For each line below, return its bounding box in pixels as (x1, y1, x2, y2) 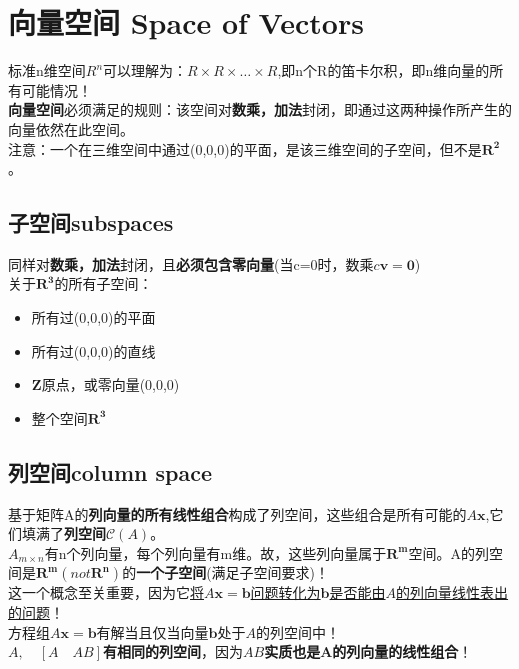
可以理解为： (103, 60, 188, 81)
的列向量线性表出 (396, 582, 509, 603)
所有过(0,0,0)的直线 (31, 340, 156, 361)
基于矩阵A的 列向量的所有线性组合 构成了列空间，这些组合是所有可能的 (8, 503, 467, 524)
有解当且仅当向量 (96, 621, 209, 642)
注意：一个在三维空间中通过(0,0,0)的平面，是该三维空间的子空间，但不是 (8, 138, 482, 159)
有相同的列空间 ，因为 (103, 641, 244, 662)
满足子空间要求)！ (211, 562, 330, 583)
